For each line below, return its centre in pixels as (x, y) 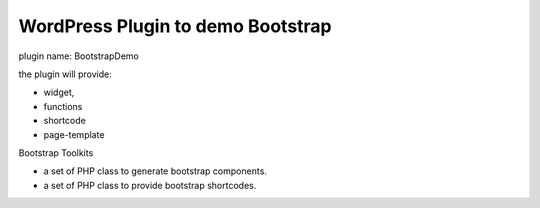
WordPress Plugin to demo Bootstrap (175, 26)
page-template (74, 134)
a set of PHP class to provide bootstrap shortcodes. (150, 185)
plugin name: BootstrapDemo (78, 56)
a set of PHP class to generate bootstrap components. (155, 171)
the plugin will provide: (65, 74)
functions (63, 106)
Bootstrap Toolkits (56, 152)
